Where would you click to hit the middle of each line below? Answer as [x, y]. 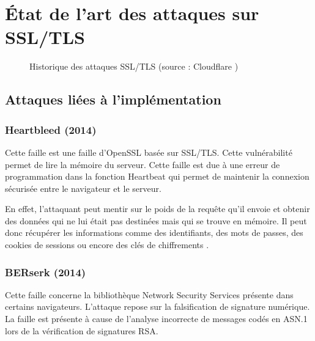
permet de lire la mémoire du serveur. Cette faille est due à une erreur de [143, 164]
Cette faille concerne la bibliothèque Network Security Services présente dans [149, 294]
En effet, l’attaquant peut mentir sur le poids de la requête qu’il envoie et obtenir [157, 209]
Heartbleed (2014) [51, 129]
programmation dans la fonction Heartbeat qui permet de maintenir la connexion [157, 176]
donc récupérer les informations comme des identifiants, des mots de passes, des [154, 233]
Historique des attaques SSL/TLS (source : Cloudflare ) [134, 66]
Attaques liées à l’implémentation [113, 99]
